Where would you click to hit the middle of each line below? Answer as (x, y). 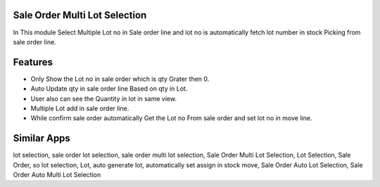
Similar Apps (42, 138)
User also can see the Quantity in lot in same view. (104, 98)
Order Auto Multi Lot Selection (57, 175)
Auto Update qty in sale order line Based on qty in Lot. (109, 89)
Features (33, 62)
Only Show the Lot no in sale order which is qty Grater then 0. (120, 79)
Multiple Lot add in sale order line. (80, 108)
